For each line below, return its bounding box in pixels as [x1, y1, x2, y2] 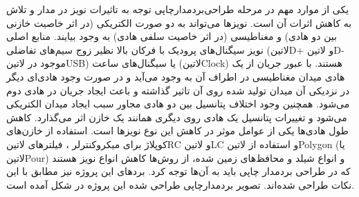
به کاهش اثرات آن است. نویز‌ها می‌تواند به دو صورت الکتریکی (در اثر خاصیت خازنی [6, 15, 352, 30]
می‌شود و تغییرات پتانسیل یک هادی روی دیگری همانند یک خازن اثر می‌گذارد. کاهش [6, 110, 347, 124]
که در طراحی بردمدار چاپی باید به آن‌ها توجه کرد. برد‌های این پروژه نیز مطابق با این [6, 164, 351, 178]
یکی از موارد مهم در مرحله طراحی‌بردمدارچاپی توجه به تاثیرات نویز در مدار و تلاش [6, 2, 349, 16]
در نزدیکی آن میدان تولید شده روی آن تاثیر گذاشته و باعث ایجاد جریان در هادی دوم [6, 83, 350, 97]
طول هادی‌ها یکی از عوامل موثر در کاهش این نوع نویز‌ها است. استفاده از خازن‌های [6, 123, 349, 138]
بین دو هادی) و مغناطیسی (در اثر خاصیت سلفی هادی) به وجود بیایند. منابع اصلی [6, 29, 337, 43]
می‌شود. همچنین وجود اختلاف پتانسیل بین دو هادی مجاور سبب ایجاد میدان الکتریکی [6, 96, 350, 111]
